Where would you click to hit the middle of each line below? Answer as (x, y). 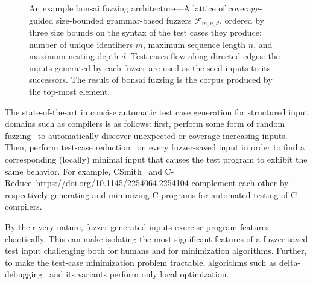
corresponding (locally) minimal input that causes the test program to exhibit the (156, 159)
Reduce (18, 183)
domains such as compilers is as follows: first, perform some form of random (145, 124)
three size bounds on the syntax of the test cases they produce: (145, 32)
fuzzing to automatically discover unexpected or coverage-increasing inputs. (146, 135)
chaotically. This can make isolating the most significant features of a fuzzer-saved (156, 238)
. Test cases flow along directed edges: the (203, 56)
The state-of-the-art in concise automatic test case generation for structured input (156, 111)
